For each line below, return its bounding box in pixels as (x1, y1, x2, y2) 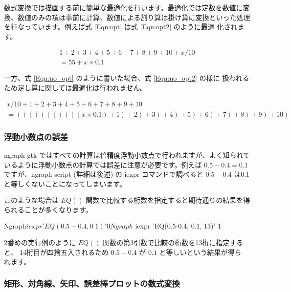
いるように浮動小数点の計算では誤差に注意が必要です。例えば (4, 159, 202, 169)
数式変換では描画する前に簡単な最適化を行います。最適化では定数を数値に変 (4, 2, 250, 12)
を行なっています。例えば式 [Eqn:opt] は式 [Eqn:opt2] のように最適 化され (4, 21, 238, 32)
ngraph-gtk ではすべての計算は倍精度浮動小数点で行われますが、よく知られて (4, 149, 250, 160)
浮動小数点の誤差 (4, 130, 68, 143)
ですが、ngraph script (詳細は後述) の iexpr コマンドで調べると (4, 169, 203, 179)
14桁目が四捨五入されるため (20, 247, 109, 257)
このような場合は (4, 195, 59, 205)
